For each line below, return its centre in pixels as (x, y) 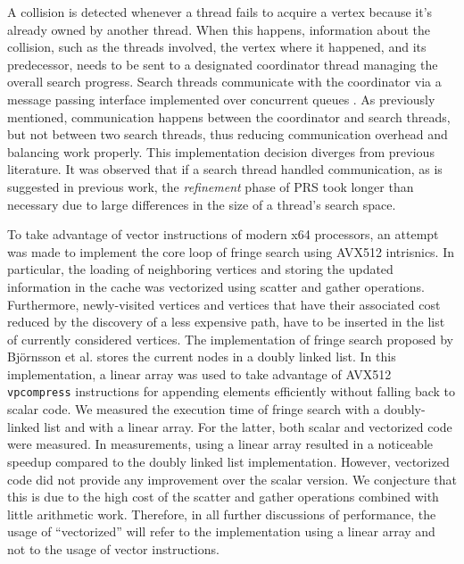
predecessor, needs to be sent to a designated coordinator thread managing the (223, 64)
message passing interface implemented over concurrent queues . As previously (221, 99)
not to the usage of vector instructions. (113, 548)
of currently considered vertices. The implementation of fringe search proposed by (230, 339)
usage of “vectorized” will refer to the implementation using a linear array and (221, 531)
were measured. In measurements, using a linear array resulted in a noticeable (220, 444)
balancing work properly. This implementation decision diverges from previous (221, 151)
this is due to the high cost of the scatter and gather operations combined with (223, 497)
